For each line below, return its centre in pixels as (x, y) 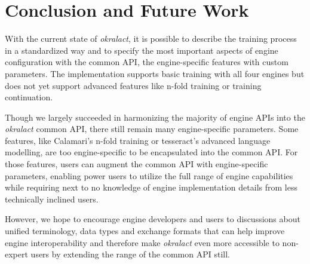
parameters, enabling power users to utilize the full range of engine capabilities (149, 175)
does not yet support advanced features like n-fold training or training (133, 85)
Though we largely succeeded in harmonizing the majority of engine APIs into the (155, 117)
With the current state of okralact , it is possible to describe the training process (151, 39)
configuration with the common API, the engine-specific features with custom (147, 62)
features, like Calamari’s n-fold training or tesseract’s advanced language (138, 140)
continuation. (29, 97)
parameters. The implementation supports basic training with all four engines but (155, 73)
